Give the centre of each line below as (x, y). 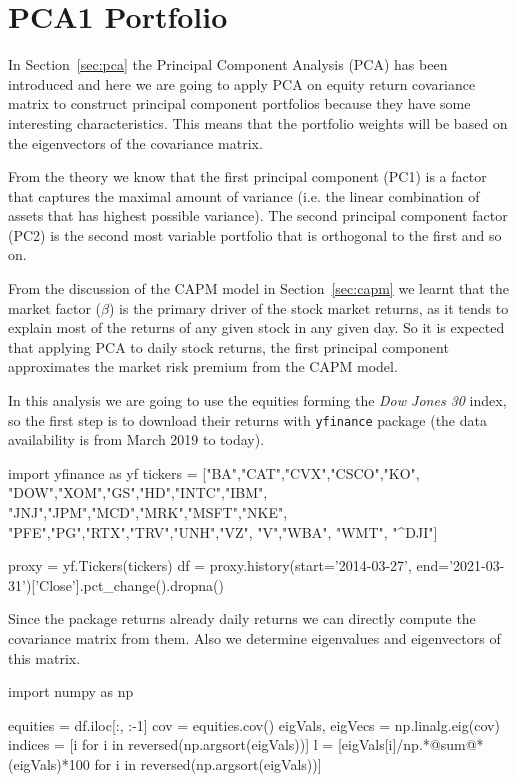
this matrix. (44, 657)
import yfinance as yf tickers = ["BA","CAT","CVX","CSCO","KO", (214, 472)
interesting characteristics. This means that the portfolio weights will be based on (258, 122)
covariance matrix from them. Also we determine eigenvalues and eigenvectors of (254, 638)
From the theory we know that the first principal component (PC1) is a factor (247, 176)
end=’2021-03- (460, 565)
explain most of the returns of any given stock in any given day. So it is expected (256, 327)
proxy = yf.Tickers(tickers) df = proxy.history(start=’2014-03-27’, (210, 565)
